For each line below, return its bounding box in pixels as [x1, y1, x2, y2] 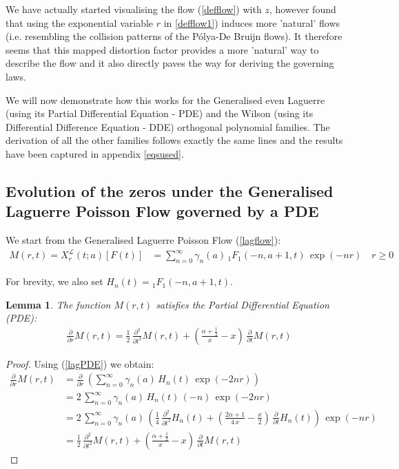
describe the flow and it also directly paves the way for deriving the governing [6, 56, 334, 70]
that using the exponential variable [6, 15, 154, 30]
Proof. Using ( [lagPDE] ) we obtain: [6, 356, 154, 371]
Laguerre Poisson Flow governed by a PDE [6, 200, 319, 222]
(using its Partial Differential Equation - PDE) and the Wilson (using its [6, 106, 314, 121]
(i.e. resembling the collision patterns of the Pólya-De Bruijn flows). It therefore [6, 29, 342, 43]
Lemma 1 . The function [6, 297, 111, 311]
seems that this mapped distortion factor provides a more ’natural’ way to [6, 42, 319, 56]
